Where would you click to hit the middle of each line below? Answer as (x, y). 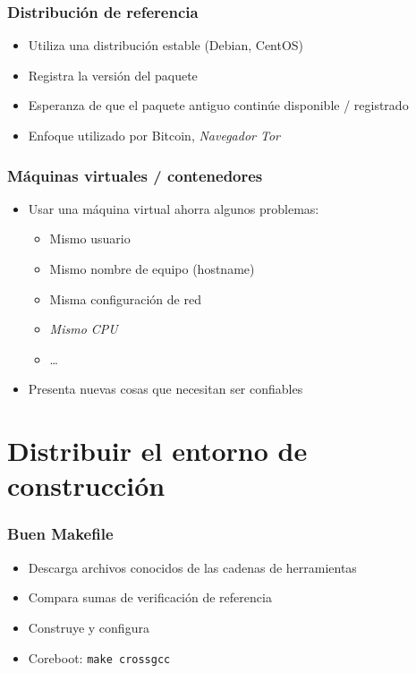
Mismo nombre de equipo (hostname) (152, 268)
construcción (86, 486)
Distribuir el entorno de (157, 451)
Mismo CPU (84, 329)
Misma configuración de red (125, 298)
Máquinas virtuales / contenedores (135, 175)
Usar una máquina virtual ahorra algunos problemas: (174, 208)
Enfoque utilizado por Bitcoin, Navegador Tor (154, 135)
